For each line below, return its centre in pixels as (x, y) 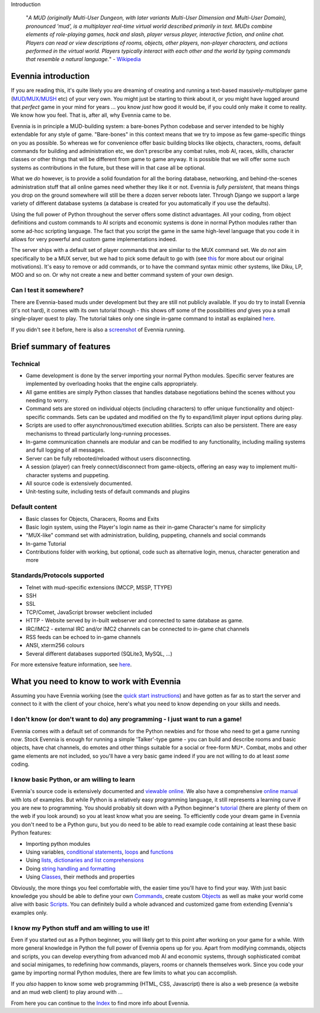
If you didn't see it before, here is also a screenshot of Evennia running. (98, 330)
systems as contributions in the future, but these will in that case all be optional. (108, 167)
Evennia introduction (50, 76)
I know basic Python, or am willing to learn (73, 779)
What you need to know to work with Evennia (96, 681)
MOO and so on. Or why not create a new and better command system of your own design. (122, 275)
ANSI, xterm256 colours (55, 645)
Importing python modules (58, 843)
